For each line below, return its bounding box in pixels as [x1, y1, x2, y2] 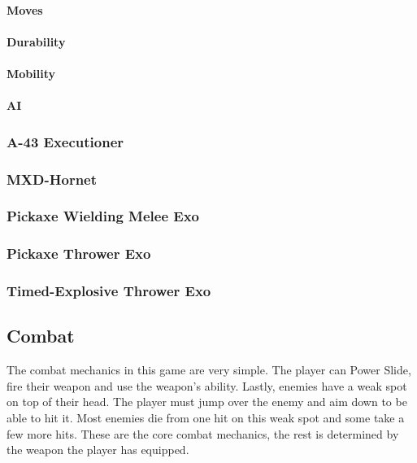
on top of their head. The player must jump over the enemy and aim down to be [7, 393, 407, 410]
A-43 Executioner [7, 131, 124, 151]
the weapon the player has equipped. [7, 441, 189, 458]
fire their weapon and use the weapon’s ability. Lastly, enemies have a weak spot [7, 377, 407, 394]
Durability [7, 33, 66, 50]
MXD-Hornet [7, 168, 98, 189]
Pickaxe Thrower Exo [7, 243, 151, 264]
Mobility [7, 64, 55, 81]
